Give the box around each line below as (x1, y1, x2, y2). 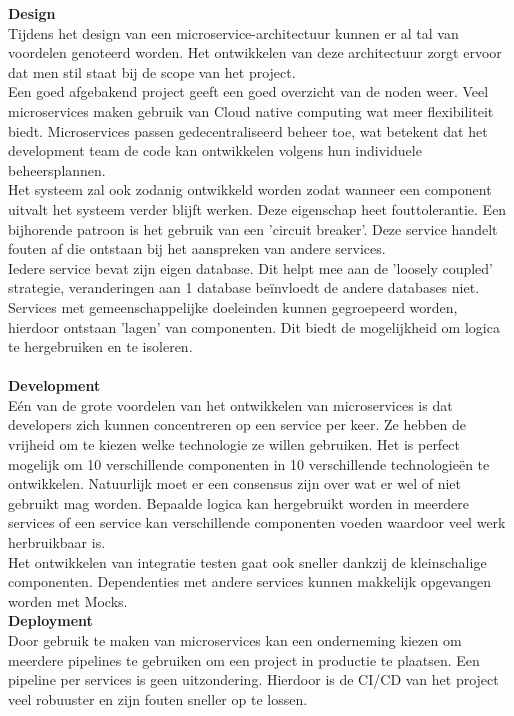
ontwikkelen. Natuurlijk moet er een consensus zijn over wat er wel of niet (8, 473, 462, 494)
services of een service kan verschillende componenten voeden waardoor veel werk (8, 512, 506, 533)
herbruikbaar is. (8, 532, 106, 553)
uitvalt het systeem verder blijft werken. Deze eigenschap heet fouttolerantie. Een (8, 198, 507, 219)
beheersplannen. (8, 159, 106, 180)
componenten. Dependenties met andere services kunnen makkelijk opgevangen (8, 571, 492, 592)
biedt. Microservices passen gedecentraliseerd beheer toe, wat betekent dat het (8, 120, 488, 141)
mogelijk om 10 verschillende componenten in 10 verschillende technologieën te (8, 453, 490, 474)
